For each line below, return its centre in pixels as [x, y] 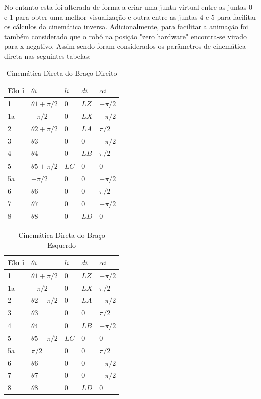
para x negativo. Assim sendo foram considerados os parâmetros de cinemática [125, 46]
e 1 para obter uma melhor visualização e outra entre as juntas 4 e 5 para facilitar [130, 16]
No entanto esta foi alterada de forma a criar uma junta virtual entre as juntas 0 [128, 7]
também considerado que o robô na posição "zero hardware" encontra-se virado [126, 36]
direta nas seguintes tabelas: [48, 56]
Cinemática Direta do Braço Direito [62, 73]
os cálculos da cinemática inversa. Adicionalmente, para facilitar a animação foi [126, 26]
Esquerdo [62, 245]
